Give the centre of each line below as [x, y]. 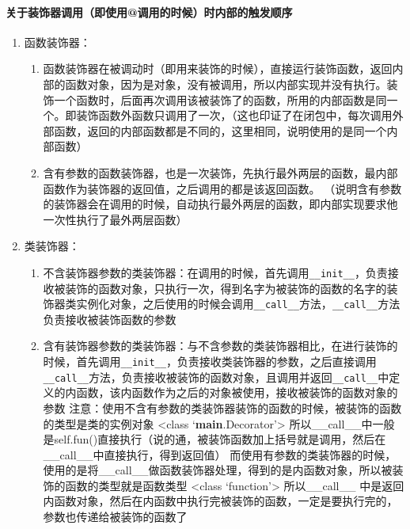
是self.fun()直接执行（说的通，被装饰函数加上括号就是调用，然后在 [214, 439]
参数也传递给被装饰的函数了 [115, 517]
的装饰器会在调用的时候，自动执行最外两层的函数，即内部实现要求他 [220, 204]
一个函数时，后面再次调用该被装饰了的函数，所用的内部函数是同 [220, 99]
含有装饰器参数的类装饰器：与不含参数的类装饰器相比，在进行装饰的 [220, 346]
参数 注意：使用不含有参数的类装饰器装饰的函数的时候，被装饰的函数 [222, 407]
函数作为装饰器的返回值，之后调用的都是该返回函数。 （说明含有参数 [222, 188]
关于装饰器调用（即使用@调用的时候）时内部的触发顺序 [149, 11]
